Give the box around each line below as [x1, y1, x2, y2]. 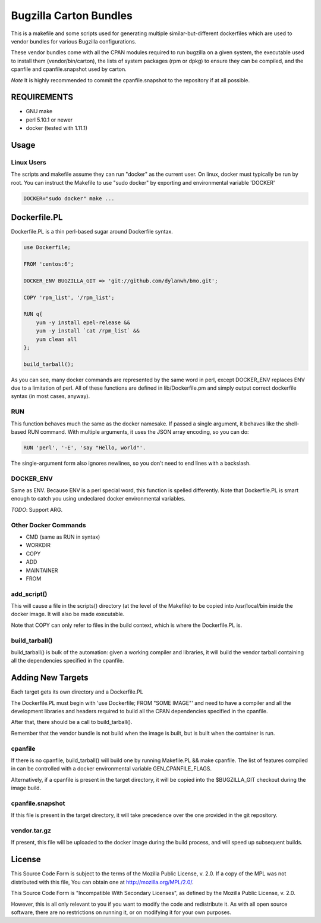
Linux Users [11, 158, 47, 166]
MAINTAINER [26, 567, 58, 574]
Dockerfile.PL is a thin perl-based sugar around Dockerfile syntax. [11, 228, 174, 235]
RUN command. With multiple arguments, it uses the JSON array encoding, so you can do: [27, 428, 249, 435]
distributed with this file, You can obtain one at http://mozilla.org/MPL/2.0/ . [11, 878, 194, 885]
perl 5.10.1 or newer [26, 116, 73, 123]
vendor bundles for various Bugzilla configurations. [11, 38, 137, 45]
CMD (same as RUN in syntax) [26, 533, 100, 540]
